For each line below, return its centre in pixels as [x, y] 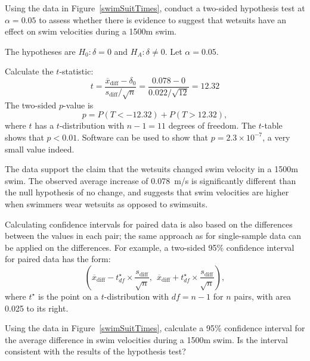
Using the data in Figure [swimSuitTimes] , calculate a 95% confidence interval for [155, 328]
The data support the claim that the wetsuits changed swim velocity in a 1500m [151, 169]
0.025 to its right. [37, 308]
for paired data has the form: [58, 259]
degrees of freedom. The [212, 125]
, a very [276, 137]
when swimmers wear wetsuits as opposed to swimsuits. [106, 203]
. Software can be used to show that [143, 137]
